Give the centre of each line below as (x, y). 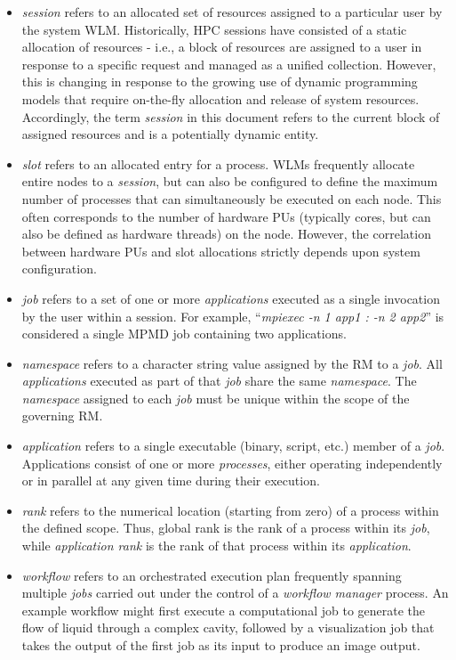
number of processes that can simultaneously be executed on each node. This (232, 198)
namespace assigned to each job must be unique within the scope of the (216, 398)
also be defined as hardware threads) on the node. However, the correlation (226, 234)
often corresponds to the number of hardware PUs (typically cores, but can (226, 216)
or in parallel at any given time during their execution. (171, 481)
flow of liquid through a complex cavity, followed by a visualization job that (228, 627)
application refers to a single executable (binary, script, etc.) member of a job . (233, 446)
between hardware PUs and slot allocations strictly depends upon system (221, 251)
